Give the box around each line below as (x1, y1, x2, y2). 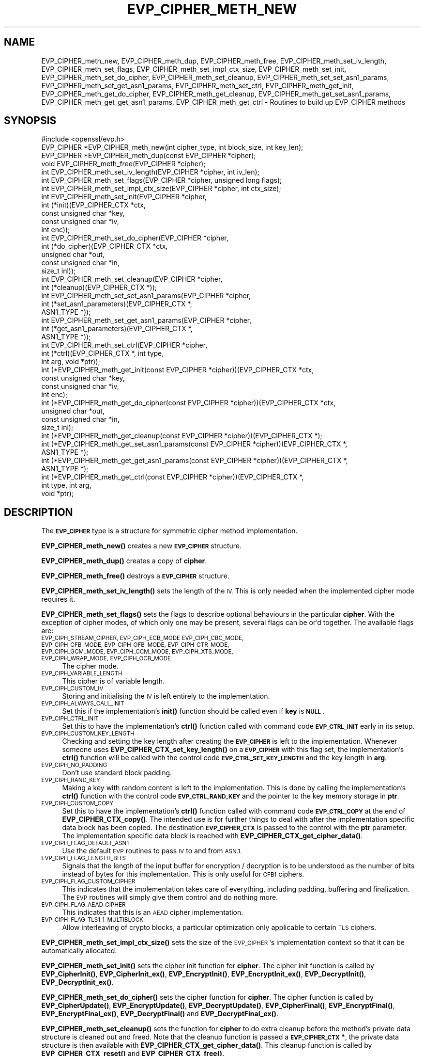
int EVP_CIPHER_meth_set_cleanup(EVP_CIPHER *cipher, (41, 275, 223, 284)
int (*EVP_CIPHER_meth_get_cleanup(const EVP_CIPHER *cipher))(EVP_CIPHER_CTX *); (41, 432, 322, 440)
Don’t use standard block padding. (62, 768, 172, 777)
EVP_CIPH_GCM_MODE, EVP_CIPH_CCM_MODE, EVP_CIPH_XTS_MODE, (41, 648, 233, 656)
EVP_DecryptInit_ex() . (41, 978, 114, 987)
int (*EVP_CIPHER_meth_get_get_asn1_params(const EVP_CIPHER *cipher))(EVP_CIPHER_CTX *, (41, 456, 348, 465)
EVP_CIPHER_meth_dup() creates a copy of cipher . (41, 557, 207, 565)
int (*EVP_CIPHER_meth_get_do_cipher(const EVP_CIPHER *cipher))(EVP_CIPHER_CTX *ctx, (41, 399, 336, 407)
